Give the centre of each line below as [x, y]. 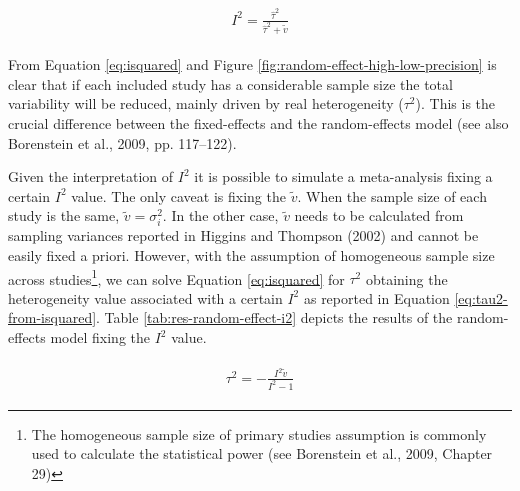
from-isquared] [52, 317]
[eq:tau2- [481, 297]
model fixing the [100, 337]
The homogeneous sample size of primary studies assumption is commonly [259, 433]
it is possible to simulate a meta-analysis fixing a [343, 176]
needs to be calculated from [379, 215]
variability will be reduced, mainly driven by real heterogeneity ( [206, 103]
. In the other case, [220, 215]
